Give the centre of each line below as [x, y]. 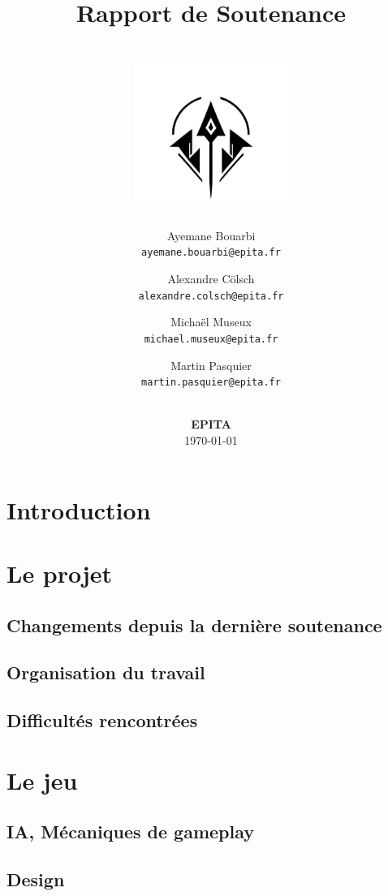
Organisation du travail [106, 672]
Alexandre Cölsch [211, 279]
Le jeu [42, 780]
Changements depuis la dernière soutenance [194, 625]
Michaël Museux [211, 322]
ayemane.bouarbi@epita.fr [211, 253]
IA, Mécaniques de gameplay [131, 831]
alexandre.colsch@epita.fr [211, 296]
